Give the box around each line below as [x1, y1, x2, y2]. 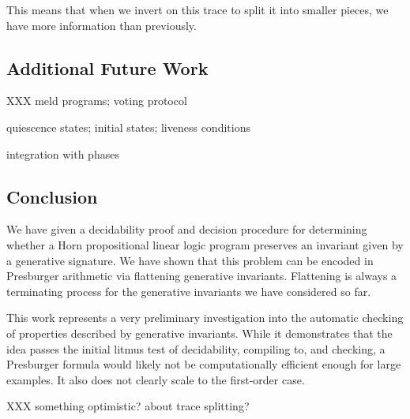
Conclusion [6, 184, 98, 208]
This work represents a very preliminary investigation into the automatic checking [6, 309, 404, 326]
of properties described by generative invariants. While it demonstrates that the [6, 324, 393, 341]
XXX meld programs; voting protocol [6, 92, 187, 109]
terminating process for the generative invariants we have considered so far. [6, 282, 371, 299]
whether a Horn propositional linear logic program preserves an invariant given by [6, 236, 404, 253]
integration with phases [6, 145, 119, 162]
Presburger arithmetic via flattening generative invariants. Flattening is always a [6, 267, 397, 284]
